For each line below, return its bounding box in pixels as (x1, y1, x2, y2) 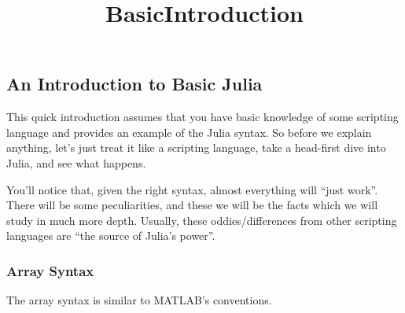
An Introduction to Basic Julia (6, 72, 263, 96)
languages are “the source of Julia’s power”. (6, 227, 215, 244)
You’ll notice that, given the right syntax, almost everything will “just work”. (6, 181, 378, 197)
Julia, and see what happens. (6, 154, 146, 171)
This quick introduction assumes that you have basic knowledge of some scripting (6, 109, 399, 125)
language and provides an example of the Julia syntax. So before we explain (6, 123, 372, 140)
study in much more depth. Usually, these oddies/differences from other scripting (6, 212, 397, 228)
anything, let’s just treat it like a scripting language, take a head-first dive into (6, 139, 386, 156)
